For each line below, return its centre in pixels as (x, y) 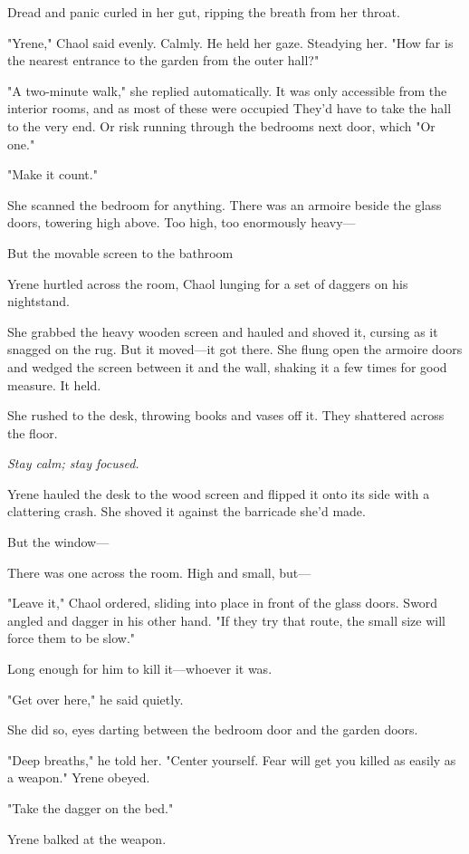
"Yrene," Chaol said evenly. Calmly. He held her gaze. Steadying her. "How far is (230, 42)
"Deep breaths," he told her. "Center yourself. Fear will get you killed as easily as (232, 759)
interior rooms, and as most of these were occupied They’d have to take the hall (230, 108)
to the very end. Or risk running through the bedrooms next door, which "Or (221, 125)
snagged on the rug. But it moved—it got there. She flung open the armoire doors (235, 349)
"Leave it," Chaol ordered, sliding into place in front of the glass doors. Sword (223, 603)
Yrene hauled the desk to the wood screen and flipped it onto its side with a (219, 493)
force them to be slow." (72, 638)
